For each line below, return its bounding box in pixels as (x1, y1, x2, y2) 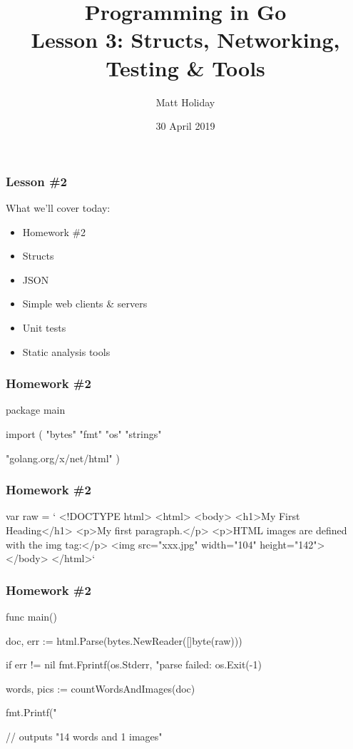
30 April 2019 (155, 118, 215, 133)
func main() (6, 608, 57, 623)
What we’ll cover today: (6, 200, 111, 215)
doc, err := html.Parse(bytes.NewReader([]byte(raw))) (6, 633, 242, 648)
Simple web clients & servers (22, 296, 148, 311)
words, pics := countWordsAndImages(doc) (6, 681, 195, 695)
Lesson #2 (6, 172, 68, 190)
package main (6, 402, 66, 417)
